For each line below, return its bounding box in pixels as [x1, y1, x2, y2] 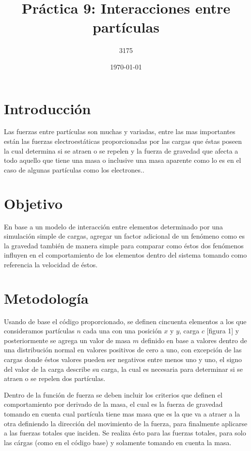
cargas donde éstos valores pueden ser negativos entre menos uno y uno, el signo [4, 354, 242, 364]
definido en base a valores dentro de [141, 335, 247, 345]
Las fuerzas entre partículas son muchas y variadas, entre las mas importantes [4, 126, 235, 137]
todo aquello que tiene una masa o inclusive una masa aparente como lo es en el [4, 155, 241, 165]
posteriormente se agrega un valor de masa [4, 335, 131, 345]
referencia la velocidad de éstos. [4, 259, 98, 269]
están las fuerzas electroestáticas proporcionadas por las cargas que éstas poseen [4, 136, 242, 146]
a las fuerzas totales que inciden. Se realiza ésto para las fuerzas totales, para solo [4, 428, 246, 438]
